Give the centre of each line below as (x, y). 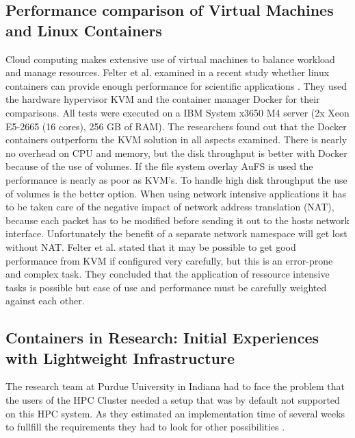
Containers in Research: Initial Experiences (162, 338)
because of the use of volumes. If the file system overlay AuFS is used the (159, 166)
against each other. (45, 301)
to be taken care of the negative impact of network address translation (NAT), (170, 207)
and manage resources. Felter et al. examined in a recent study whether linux (168, 72)
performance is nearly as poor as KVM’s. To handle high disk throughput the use (176, 179)
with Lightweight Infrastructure (120, 357)
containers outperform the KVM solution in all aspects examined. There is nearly (176, 139)
